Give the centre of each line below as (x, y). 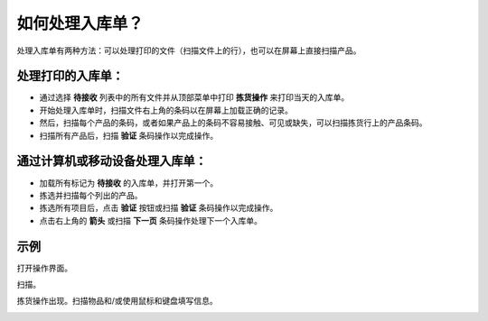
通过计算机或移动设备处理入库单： (112, 161)
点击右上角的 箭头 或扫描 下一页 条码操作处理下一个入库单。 (150, 220)
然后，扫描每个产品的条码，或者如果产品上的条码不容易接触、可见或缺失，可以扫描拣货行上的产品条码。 (233, 123)
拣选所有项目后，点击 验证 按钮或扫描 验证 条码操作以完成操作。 (159, 208)
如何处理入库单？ (80, 23)
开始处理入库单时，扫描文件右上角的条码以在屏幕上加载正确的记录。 (166, 110)
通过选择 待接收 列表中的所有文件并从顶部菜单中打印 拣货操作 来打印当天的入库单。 (194, 97)
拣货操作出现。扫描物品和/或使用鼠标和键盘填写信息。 (117, 301)
